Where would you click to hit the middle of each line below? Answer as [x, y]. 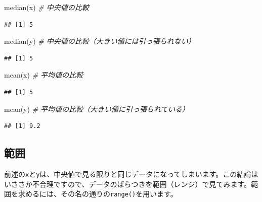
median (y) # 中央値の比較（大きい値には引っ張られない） [100, 41]
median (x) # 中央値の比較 [47, 7]
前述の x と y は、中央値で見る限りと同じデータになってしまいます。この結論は [131, 174]
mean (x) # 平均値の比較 [44, 75]
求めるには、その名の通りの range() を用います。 [98, 194]
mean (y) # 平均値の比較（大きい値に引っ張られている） [97, 109]
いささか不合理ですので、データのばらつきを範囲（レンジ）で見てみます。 [128, 184]
